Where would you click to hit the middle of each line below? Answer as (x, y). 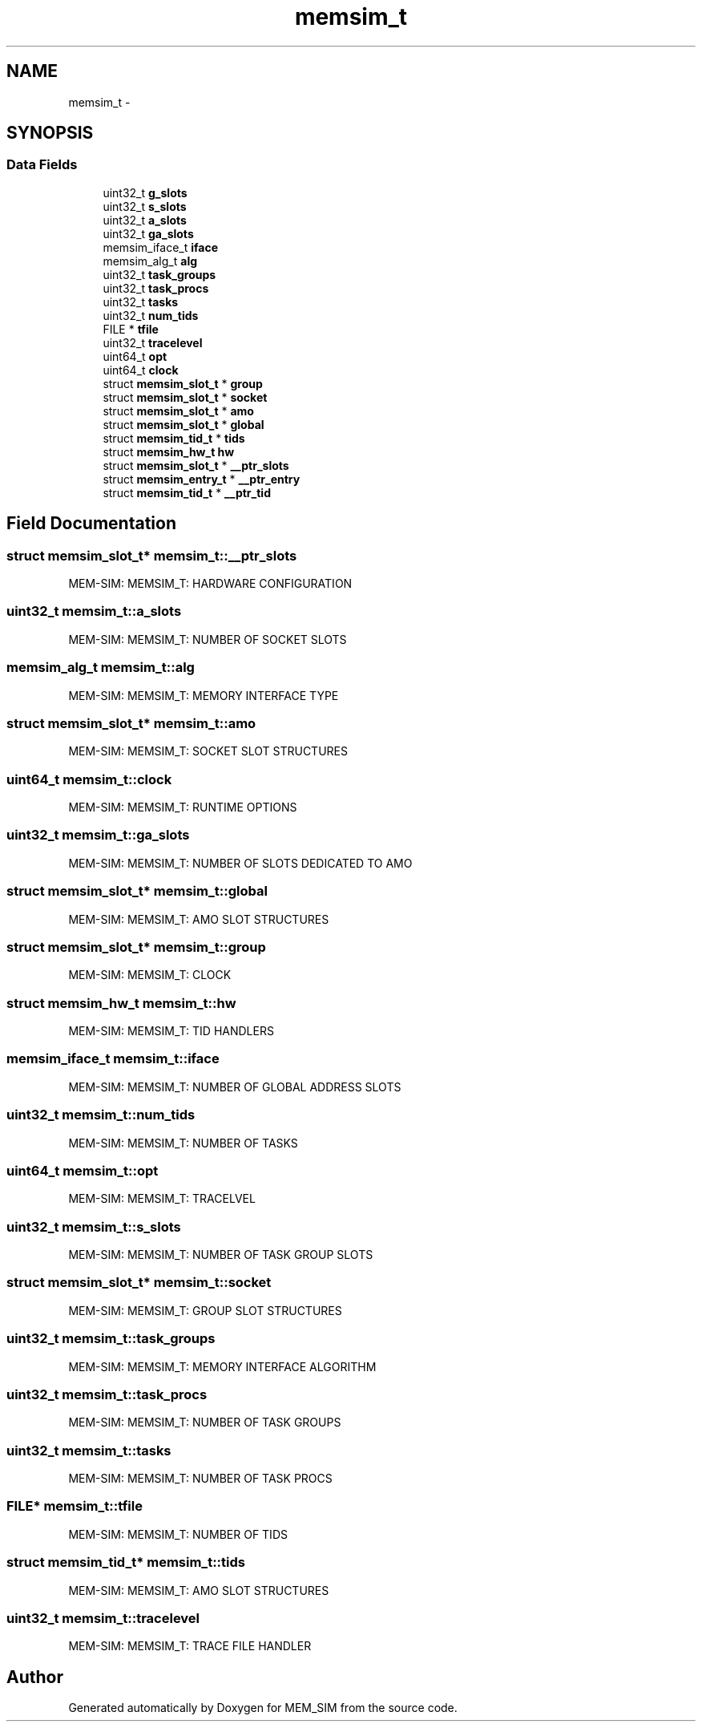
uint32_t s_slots (145, 206)
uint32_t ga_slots (148, 233)
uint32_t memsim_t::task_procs (107, 1394)
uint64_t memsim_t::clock (89, 779)
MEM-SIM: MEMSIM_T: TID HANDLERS (171, 1031)
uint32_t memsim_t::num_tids (101, 1115)
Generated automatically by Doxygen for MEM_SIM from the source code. (263, 1708)
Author (35, 1677)
